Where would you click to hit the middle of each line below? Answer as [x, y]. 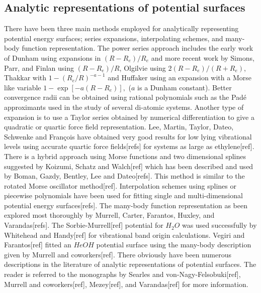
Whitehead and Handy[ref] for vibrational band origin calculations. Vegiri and [124, 235]
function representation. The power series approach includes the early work [138, 48]
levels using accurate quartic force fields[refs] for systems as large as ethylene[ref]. [129, 146]
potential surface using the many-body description [174, 245]
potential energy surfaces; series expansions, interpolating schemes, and [114, 38]
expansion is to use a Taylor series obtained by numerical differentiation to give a [129, 117]
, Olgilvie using [143, 67]
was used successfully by [220, 225]
